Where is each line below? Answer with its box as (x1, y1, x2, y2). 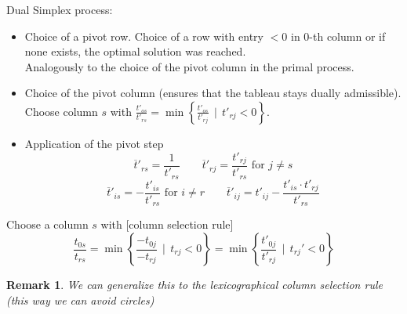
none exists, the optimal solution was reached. (24, 43, 246, 60)
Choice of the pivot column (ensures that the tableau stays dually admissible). (24, 85, 402, 101)
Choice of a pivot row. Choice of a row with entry (24, 27, 264, 44)
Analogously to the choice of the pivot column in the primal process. (24, 58, 354, 74)
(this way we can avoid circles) (6, 291, 154, 308)
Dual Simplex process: (6, 2, 113, 17)
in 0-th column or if (290, 27, 386, 44)
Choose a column (6, 216, 89, 233)
